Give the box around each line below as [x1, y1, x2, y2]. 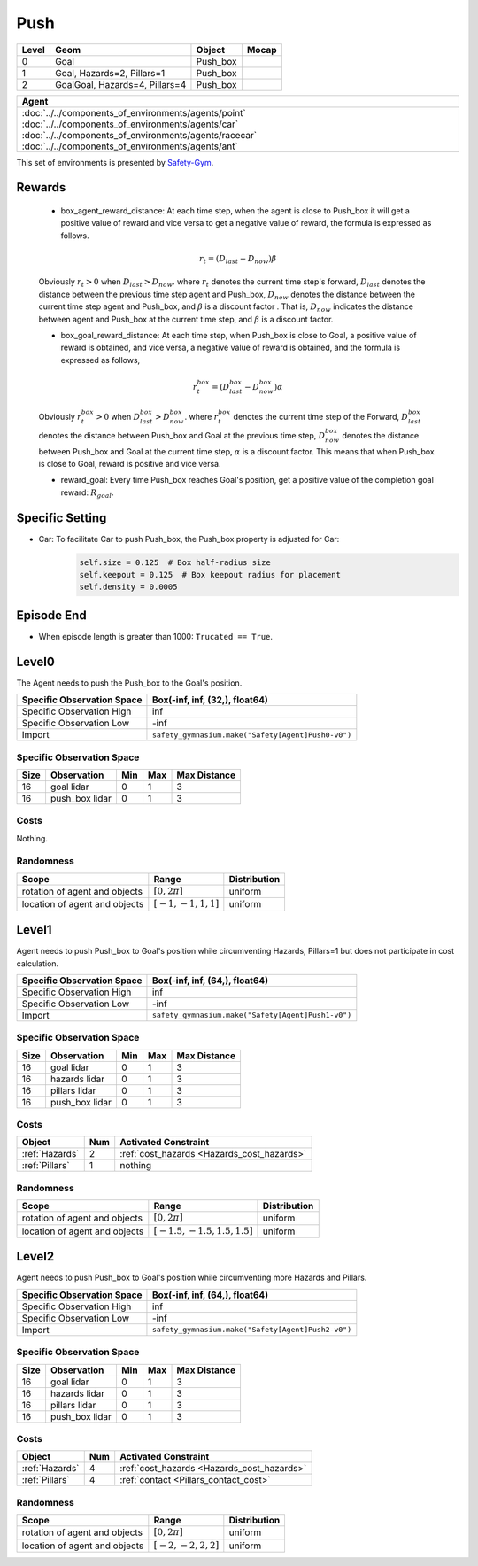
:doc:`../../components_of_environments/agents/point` [21, 106, 247, 119]
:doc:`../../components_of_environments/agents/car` [21, 118, 239, 130]
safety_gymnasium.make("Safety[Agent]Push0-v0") [151, 730, 352, 740]
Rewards [16, 180, 66, 195]
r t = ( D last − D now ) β [199, 253, 277, 266]
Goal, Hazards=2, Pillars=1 [54, 66, 166, 79]
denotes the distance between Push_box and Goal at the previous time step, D [38, 430, 326, 440]
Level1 [16, 922, 52, 938]
